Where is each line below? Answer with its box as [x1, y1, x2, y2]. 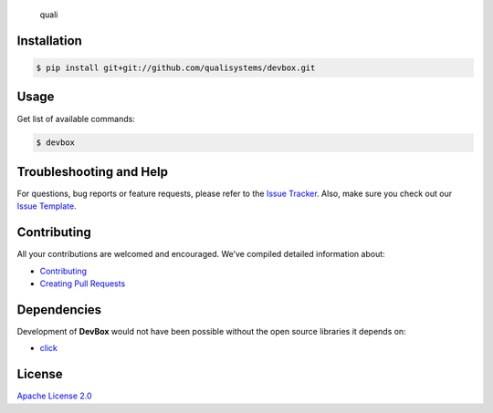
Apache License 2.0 [16, 390, 92, 401]
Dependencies [16, 302, 102, 317]
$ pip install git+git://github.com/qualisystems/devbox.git [36, 63, 316, 73]
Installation [16, 33, 82, 48]
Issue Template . [16, 201, 77, 212]
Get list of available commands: [16, 113, 136, 124]
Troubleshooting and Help [16, 164, 169, 180]
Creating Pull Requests [39, 278, 126, 289]
